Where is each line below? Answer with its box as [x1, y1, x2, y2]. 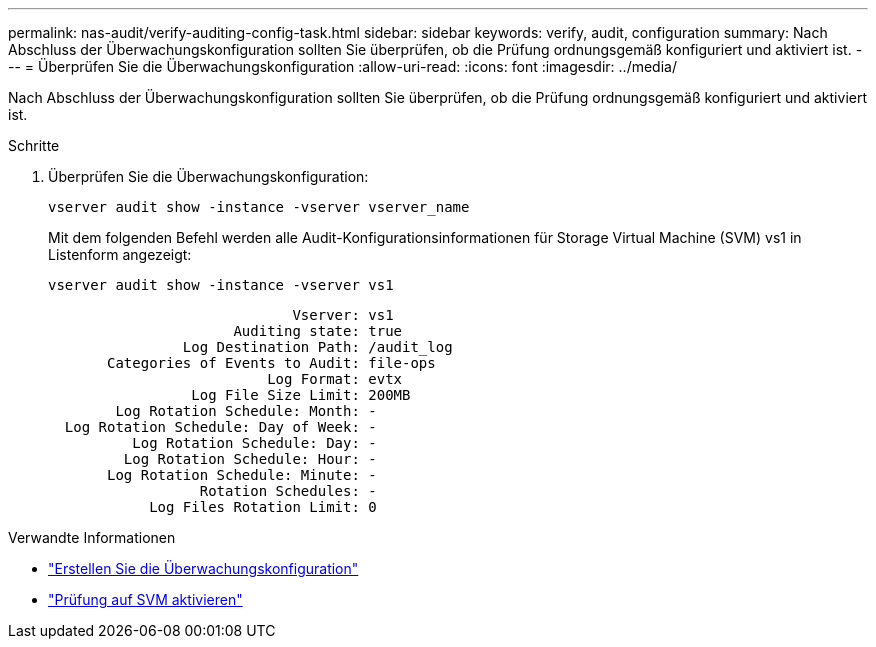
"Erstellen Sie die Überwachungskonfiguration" [48, 560, 359, 577]
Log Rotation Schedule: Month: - [115, 403, 377, 419]
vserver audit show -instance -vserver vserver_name [48, 199, 470, 215]
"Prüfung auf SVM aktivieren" [48, 591, 243, 608]
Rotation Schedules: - [199, 483, 377, 499]
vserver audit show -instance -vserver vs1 [48, 277, 394, 293]
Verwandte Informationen [8, 529, 176, 546]
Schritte [8, 137, 60, 154]
